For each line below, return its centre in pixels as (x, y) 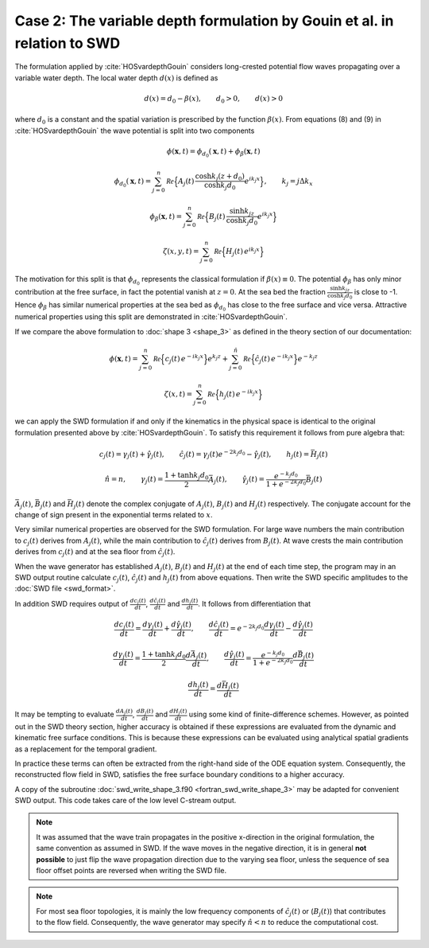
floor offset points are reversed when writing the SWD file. (131, 871)
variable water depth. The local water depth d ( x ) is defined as (116, 78)
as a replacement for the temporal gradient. (86, 749)
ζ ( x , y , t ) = (181, 252)
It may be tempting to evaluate (64, 714)
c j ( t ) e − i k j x (184, 359)
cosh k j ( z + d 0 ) (220, 177)
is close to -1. (376, 292)
